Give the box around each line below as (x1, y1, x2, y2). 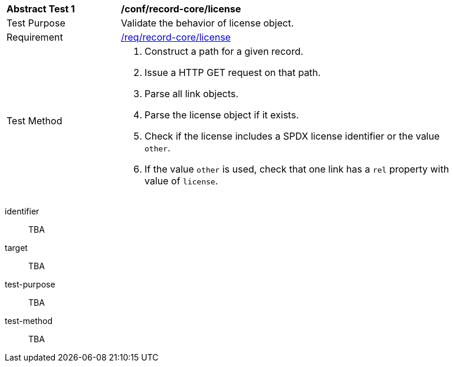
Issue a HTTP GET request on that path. (145, 67, 321, 78)
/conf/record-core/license (121, 3, 241, 15)
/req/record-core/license (121, 31, 231, 43)
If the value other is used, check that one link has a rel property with (145, 163, 449, 175)
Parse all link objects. (145, 88, 239, 100)
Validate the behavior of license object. (121, 17, 294, 29)
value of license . (145, 175, 218, 187)
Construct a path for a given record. (145, 45, 304, 57)
